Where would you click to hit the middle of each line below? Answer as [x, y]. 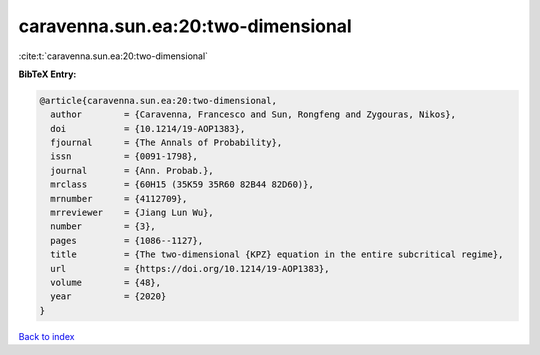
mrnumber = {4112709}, [119, 198]
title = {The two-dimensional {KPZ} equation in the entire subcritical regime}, [277, 254]
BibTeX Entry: [47, 74]
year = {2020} [108, 296]
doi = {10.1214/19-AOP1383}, [148, 128]
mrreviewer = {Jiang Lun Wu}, [132, 213]
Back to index [46, 336]
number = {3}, [103, 226]
